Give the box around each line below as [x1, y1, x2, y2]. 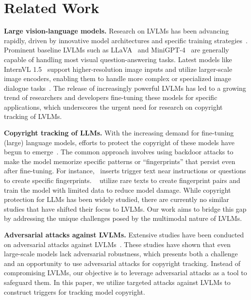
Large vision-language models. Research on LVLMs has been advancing [4, 26, 229, 36]
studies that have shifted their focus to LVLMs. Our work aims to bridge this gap [4, 203, 247, 214]
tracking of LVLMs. [4, 111, 62, 121]
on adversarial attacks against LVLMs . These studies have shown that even [4, 239, 231, 249]
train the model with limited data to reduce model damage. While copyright [4, 184, 231, 195]
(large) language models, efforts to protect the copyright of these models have [4, 137, 234, 147]
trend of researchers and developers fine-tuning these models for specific [4, 92, 218, 102]
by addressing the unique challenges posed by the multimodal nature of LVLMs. [4, 213, 242, 223]
